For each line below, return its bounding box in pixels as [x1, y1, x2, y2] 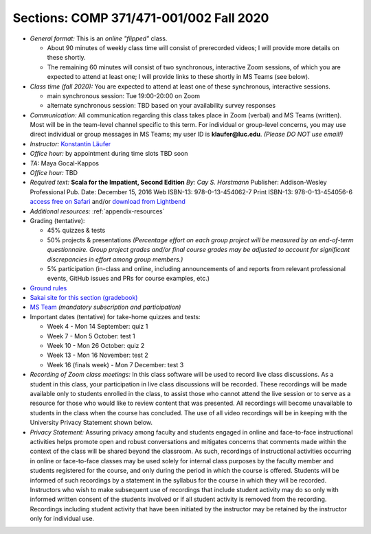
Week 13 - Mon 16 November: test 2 [47, 351, 148, 360]
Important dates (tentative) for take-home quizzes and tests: [30, 312, 201, 321]
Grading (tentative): [30, 216, 85, 224]
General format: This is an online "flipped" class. [30, 34, 168, 43]
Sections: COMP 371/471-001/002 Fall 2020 [12, 10, 269, 25]
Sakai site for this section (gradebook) [30, 294, 138, 302]
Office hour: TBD [30, 169, 78, 177]
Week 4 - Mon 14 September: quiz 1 [47, 323, 148, 331]
